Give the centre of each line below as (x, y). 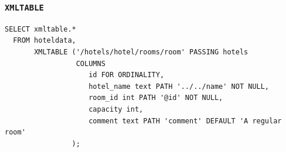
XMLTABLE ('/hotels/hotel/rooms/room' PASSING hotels (141, 52)
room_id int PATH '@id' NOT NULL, (156, 98)
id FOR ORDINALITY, (127, 75)
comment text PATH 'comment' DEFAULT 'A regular (185, 121)
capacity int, (116, 109)
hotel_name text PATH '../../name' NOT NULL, (179, 86)
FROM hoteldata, (45, 41)
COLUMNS (91, 63)
